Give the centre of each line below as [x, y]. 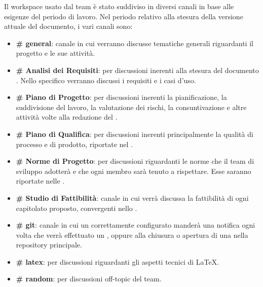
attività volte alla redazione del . [67, 117]
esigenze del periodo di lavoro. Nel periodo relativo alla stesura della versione [124, 16]
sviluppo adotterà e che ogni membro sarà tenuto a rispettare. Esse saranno [134, 171]
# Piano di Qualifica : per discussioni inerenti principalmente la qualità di [135, 134]
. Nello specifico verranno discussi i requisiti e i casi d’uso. [106, 80]
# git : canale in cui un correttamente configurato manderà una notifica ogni [136, 225]
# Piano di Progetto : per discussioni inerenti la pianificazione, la [121, 97]
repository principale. [49, 245]
